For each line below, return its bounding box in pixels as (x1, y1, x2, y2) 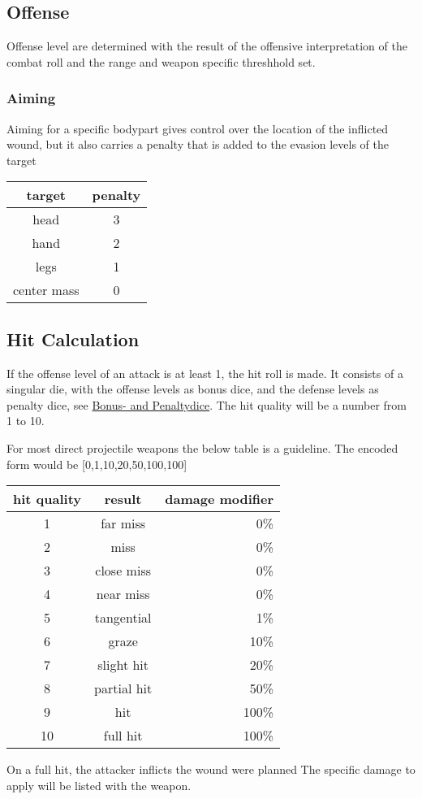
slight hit (97, 655, 149, 675)
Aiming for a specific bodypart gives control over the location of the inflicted (6, 119, 389, 137)
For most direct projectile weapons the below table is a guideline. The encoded (6, 439, 398, 456)
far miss (101, 514, 146, 533)
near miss (96, 584, 150, 604)
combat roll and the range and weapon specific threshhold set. (6, 53, 316, 70)
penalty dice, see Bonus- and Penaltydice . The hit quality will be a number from (6, 396, 407, 413)
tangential (94, 608, 152, 627)
